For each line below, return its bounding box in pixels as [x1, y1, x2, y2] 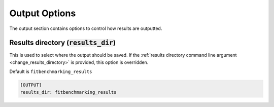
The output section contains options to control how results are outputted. [9, 25, 162, 31]
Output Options [9, 8, 76, 19]
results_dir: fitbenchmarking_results [20, 89, 117, 95]
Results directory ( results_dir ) [9, 39, 116, 47]
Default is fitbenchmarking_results [9, 68, 92, 75]
